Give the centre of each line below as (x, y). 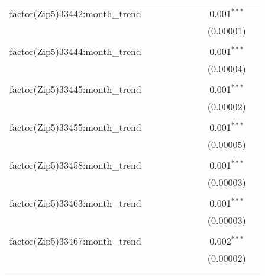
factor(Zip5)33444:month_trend (75, 51)
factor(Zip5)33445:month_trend (75, 89)
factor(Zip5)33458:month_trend (75, 165)
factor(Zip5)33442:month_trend (75, 13)
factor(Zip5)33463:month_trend (75, 203)
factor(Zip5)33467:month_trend (75, 241)
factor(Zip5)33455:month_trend (75, 127)
